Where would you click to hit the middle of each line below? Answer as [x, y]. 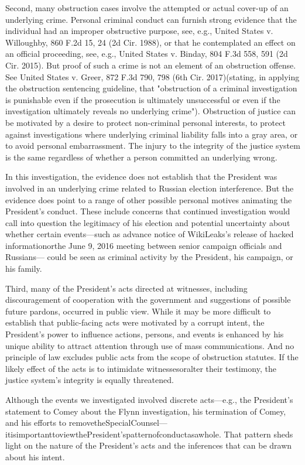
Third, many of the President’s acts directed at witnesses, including [126, 288]
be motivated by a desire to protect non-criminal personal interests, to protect [145, 122]
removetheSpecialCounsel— [118, 423]
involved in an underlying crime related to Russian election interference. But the [150, 188]
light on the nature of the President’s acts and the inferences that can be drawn [149, 445]
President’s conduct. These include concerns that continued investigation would [148, 211]
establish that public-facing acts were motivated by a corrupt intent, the [135, 322]
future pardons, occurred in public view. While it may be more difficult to [138, 311]
